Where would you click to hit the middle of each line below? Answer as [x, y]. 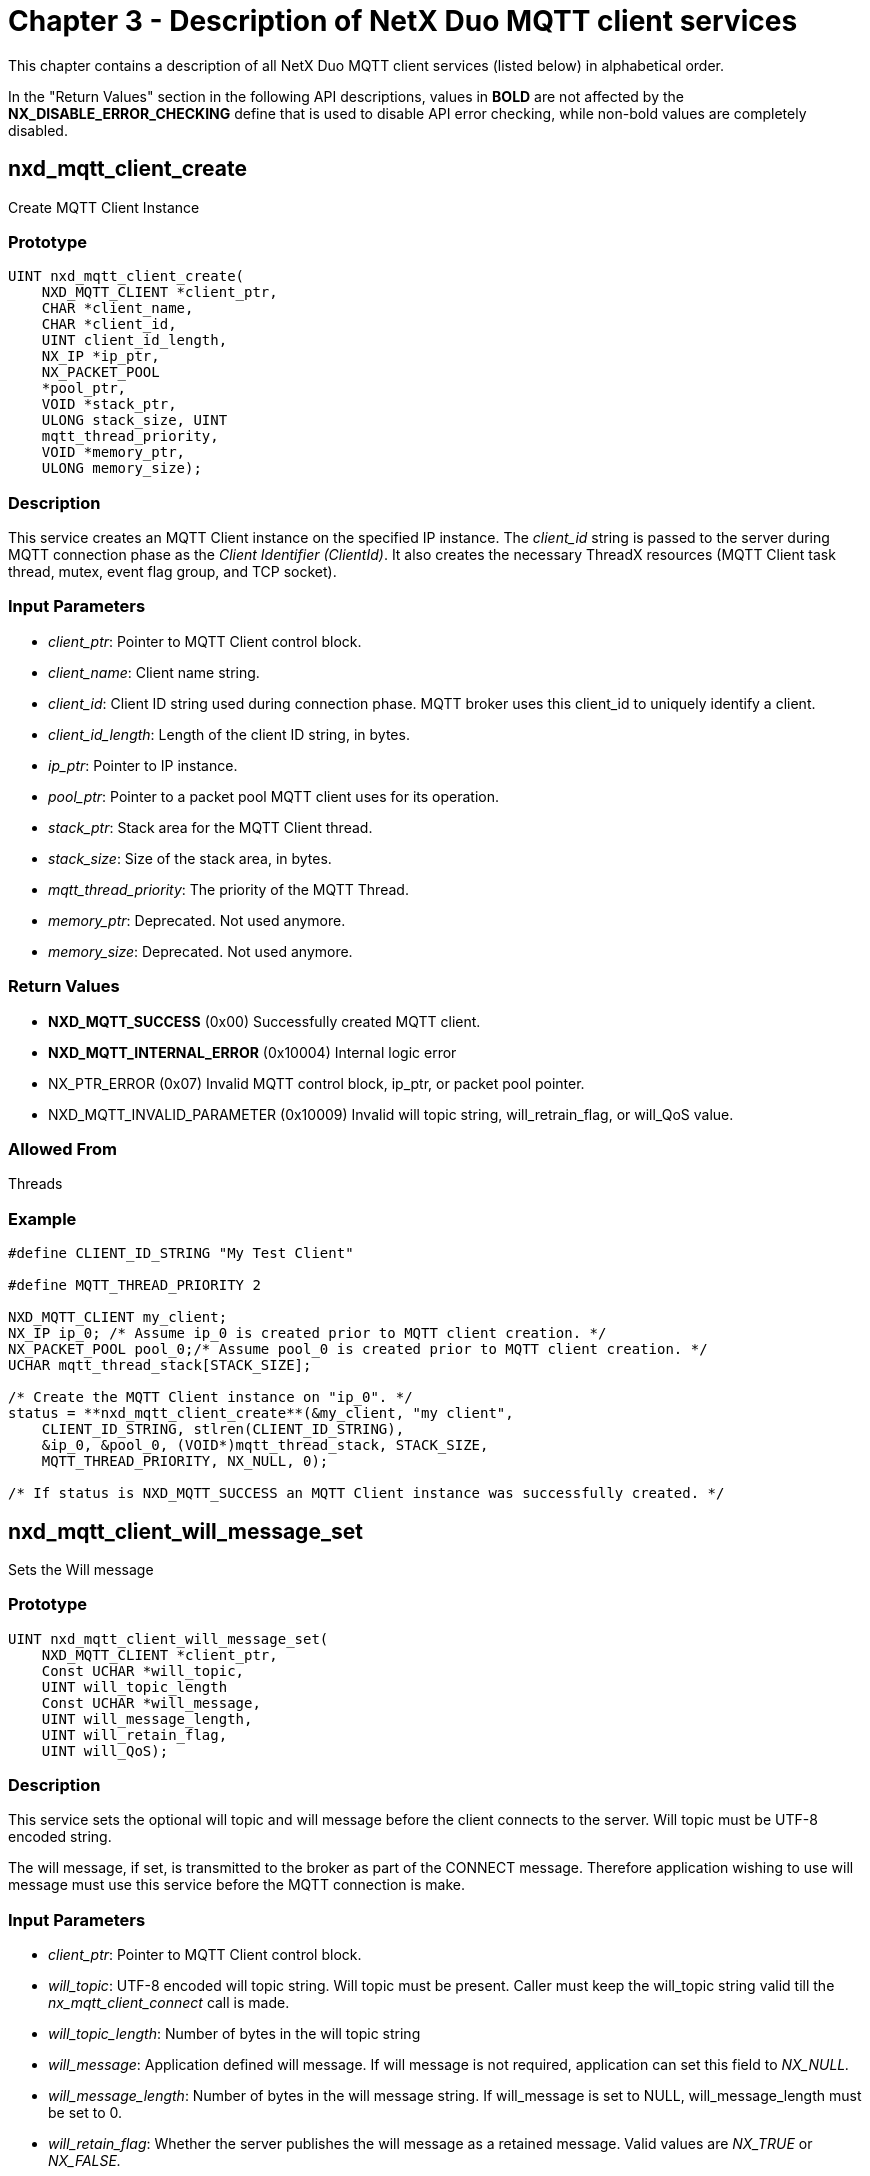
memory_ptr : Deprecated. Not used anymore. [197, 920]
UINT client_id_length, [134, 340]
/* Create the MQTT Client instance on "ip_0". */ [210, 1397]
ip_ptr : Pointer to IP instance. [143, 765]
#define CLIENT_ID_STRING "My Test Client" [181, 1253]
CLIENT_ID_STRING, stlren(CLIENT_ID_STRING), [223, 1429]
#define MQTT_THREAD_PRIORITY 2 [134, 1285]
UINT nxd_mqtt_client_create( [126, 276]
